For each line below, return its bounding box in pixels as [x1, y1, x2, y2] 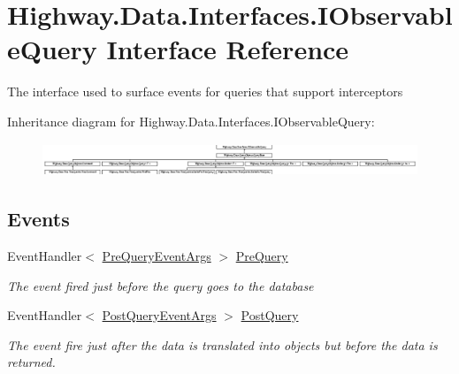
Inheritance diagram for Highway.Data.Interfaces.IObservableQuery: [7, 111, 375, 130]
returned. [7, 353, 56, 371]
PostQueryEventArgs [102, 306, 217, 324]
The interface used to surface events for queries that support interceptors [7, 82, 403, 101]
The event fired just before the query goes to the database [7, 276, 314, 294]
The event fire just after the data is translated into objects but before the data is [7, 335, 438, 354]
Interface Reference [106, 31, 349, 67]
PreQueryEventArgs [102, 247, 211, 265]
